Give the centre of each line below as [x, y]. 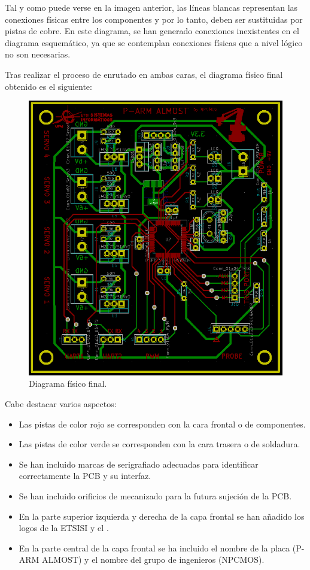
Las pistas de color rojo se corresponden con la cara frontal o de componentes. [162, 424]
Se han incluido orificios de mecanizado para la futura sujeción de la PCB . [155, 495]
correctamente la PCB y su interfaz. [85, 476]
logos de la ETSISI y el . [64, 528]
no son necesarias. [38, 54]
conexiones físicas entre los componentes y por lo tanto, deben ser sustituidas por [154, 19]
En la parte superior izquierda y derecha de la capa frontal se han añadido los [162, 516]
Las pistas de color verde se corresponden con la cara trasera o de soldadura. [159, 444]
